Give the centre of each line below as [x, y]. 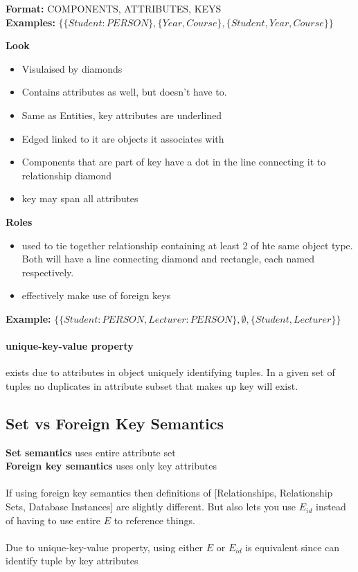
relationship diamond [67, 175]
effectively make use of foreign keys [96, 295]
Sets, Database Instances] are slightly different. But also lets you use [151, 507]
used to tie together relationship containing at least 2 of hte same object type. [187, 245]
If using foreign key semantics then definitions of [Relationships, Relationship [169, 493]
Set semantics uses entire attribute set [91, 452]
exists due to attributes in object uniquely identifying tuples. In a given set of [170, 372]
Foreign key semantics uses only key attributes [111, 466]
